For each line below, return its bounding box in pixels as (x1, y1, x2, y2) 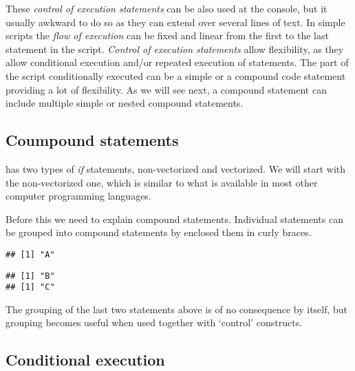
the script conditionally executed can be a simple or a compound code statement (6, 68, 346, 83)
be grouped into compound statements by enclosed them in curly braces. (6, 225, 312, 240)
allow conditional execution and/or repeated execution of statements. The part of (6, 55, 349, 70)
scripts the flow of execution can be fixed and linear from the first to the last (6, 28, 329, 43)
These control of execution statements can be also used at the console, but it (6, 1, 327, 15)
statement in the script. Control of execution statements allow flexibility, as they (6, 41, 344, 56)
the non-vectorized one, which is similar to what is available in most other (6, 175, 318, 189)
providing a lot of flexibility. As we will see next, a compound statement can (6, 82, 327, 96)
